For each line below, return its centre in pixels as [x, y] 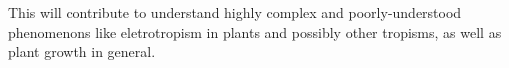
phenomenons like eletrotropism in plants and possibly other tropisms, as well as [255, 31]
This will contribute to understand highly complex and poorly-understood [235, 12]
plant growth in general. [82, 51]
